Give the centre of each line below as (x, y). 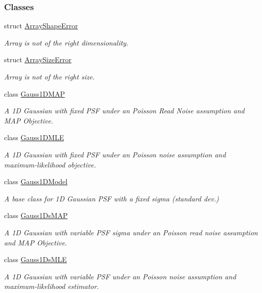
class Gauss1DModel (36, 181)
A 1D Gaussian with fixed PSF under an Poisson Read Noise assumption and (124, 111)
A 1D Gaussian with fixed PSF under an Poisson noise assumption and (115, 154)
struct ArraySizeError (38, 59)
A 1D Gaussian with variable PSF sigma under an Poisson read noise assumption (131, 232)
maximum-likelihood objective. (50, 164)
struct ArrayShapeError (41, 26)
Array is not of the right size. (50, 76)
